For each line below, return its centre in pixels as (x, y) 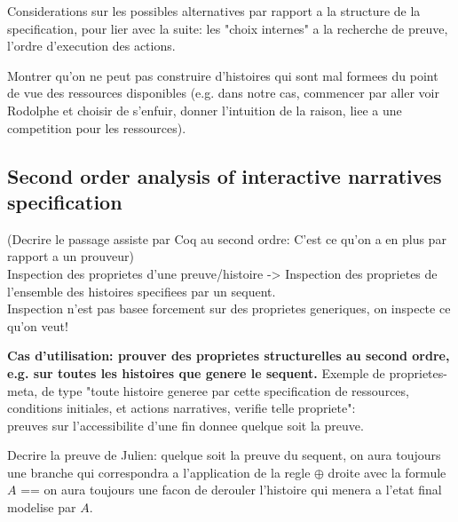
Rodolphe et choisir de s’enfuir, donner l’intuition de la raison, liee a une (205, 110)
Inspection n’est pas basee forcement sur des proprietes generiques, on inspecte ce (229, 308)
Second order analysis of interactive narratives (225, 175)
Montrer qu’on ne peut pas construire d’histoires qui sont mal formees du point (223, 75)
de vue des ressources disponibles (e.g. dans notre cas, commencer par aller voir (223, 93)
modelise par (42, 507)
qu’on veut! (38, 325)
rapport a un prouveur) (71, 256)
